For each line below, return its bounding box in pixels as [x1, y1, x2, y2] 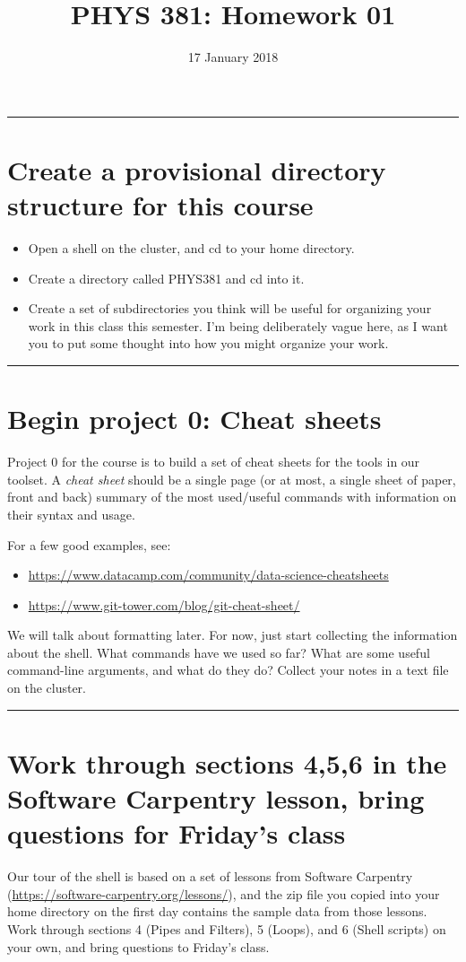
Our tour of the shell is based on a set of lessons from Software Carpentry [7, 867, 413, 886]
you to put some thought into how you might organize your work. [28, 334, 389, 353]
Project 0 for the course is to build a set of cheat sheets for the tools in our [7, 452, 420, 471]
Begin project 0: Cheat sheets [7, 400, 382, 437]
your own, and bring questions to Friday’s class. [7, 937, 270, 956]
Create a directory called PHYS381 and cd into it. [28, 268, 305, 287]
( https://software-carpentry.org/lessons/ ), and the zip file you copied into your [7, 884, 440, 903]
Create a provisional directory [7, 151, 386, 188]
